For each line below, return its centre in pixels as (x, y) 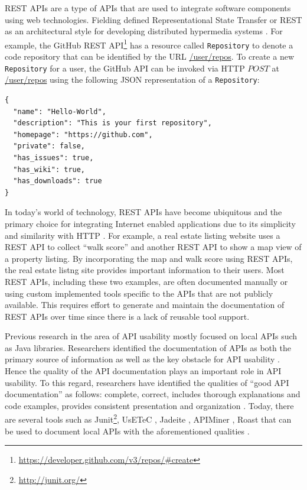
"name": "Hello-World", (60, 111)
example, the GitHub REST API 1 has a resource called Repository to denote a (149, 44)
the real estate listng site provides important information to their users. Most (145, 270)
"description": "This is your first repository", (112, 123)
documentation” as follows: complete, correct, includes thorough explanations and (153, 394)
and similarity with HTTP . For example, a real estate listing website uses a (143, 235)
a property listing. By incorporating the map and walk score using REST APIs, (149, 258)
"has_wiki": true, (49, 169)
